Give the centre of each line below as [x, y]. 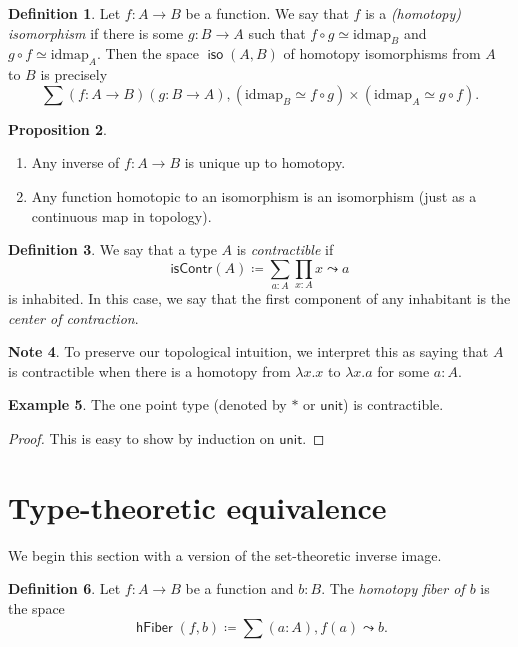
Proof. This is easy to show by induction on [141, 438]
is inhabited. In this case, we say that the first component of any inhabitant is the [259, 298]
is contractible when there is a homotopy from [149, 370]
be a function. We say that [267, 13]
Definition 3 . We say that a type [112, 249]
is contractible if [285, 249]
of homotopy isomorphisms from [382, 53]
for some [403, 370]
